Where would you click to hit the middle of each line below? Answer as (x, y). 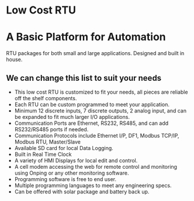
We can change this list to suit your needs (84, 78)
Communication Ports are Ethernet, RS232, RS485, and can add (91, 123)
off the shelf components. (46, 98)
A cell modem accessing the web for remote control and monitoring (96, 166)
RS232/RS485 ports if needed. (51, 129)
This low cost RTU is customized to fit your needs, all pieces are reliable (101, 92)
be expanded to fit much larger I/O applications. (72, 117)
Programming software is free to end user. (65, 179)
